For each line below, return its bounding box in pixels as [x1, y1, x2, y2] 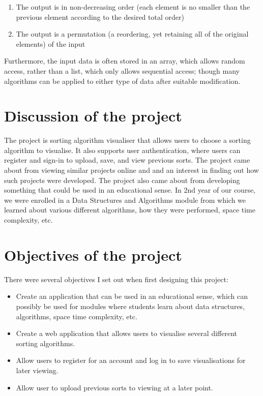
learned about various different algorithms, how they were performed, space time [4, 204, 255, 215]
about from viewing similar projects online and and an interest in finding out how [4, 165, 259, 175]
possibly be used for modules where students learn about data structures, [16, 300, 245, 311]
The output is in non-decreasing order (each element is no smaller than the [16, 2, 250, 12]
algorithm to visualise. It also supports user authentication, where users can [4, 144, 241, 155]
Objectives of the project [4, 244, 182, 265]
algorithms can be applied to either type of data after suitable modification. [4, 75, 241, 86]
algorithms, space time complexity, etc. [16, 311, 137, 321]
